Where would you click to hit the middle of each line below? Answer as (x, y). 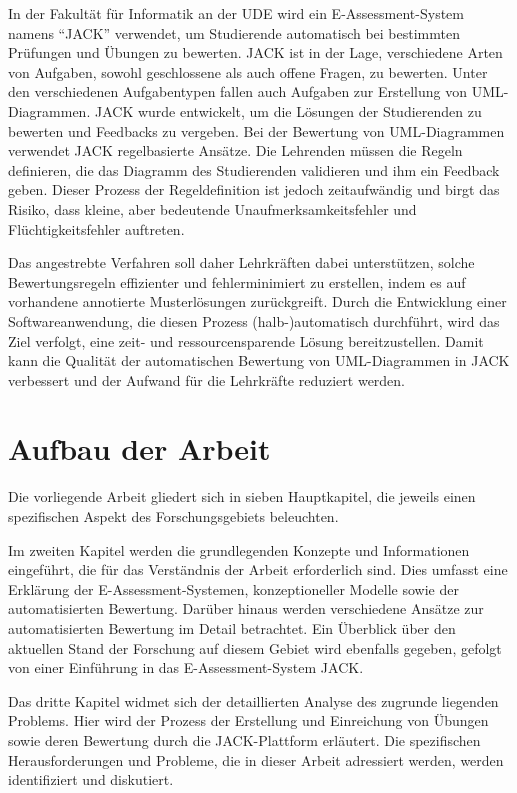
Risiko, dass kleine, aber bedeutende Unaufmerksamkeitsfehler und (212, 208)
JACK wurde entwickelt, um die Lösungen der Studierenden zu (288, 110)
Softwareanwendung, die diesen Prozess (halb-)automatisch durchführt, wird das (254, 320)
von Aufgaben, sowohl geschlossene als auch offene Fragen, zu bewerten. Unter (248, 71)
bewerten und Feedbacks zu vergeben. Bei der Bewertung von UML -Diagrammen (256, 130)
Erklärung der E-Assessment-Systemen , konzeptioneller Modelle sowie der (233, 588)
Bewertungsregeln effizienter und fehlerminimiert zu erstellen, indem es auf (237, 281)
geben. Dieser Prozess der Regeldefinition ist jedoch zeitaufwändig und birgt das (254, 189)
